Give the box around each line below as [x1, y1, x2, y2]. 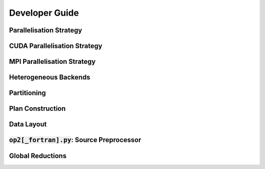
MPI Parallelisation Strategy [9, 57, 96, 66]
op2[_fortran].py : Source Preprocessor [9, 136, 141, 144]
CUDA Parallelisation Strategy [9, 42, 103, 50]
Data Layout [9, 120, 47, 129]
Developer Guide [9, 7, 79, 18]
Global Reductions [9, 152, 67, 160]
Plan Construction [9, 105, 66, 113]
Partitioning [9, 89, 46, 97]
